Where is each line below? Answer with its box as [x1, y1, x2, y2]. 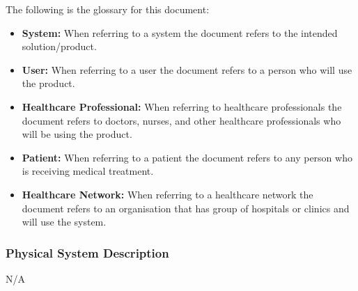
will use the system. [22, 214, 107, 229]
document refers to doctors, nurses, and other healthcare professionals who [22, 113, 341, 127]
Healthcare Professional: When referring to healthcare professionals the [22, 99, 342, 113]
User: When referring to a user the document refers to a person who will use [22, 62, 352, 77]
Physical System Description [6, 244, 169, 261]
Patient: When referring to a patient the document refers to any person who [22, 150, 352, 164]
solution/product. [22, 39, 97, 54]
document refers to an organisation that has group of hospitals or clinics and [22, 200, 350, 215]
